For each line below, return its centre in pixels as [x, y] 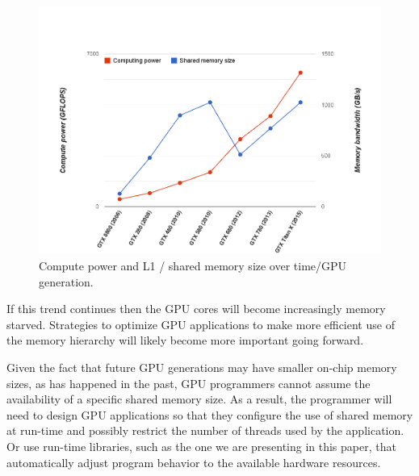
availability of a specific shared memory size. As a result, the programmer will [199, 399]
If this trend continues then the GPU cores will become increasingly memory [196, 309]
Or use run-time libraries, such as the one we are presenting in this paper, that [201, 446]
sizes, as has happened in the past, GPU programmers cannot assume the [189, 383]
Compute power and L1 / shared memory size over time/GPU [193, 266]
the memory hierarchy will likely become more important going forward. [185, 340]
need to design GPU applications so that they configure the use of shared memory [210, 414]
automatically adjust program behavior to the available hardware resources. [194, 462]
